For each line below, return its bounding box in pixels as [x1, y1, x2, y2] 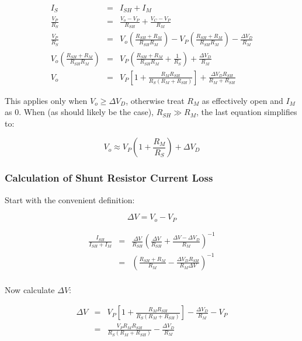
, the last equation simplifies [196, 106, 297, 118]
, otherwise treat [126, 94, 185, 106]
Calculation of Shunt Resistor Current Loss [5, 170, 213, 185]
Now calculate [5, 283, 55, 295]
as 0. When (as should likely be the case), [5, 106, 154, 118]
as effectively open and [202, 94, 283, 106]
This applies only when [5, 94, 88, 106]
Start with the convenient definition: [5, 193, 135, 206]
